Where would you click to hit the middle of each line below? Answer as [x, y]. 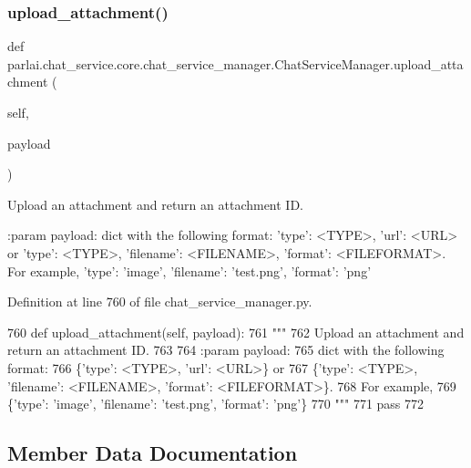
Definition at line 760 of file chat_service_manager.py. [160, 302]
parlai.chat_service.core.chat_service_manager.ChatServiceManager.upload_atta [235, 63]
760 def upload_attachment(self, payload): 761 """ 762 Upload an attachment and [236, 332]
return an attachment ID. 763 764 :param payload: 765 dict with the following [226, 350]
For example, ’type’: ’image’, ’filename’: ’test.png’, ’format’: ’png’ [189, 270]
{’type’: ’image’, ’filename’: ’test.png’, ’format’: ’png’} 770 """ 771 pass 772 [216, 404]
